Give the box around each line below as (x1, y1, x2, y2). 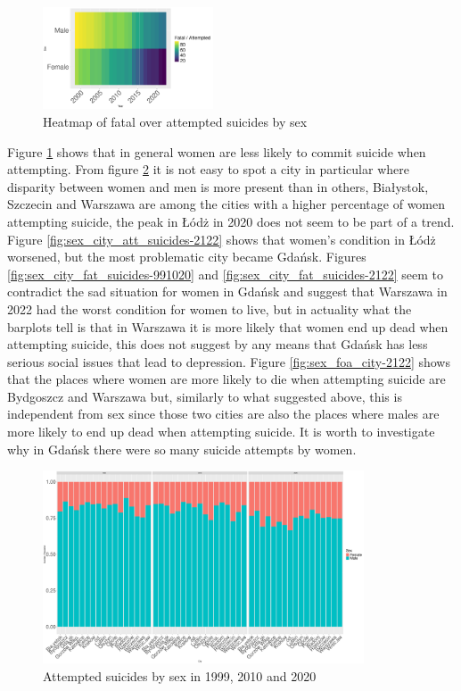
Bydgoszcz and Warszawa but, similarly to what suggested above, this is (7, 387, 402, 405)
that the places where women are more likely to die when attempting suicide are (7, 370, 446, 388)
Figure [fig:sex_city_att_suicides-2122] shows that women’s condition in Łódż (7, 229, 436, 248)
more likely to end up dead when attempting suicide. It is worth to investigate (7, 422, 435, 441)
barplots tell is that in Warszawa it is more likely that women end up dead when (7, 317, 449, 336)
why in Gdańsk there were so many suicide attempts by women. (7, 439, 357, 458)
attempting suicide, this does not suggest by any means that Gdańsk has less (7, 335, 428, 354)
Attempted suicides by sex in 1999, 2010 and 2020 (43, 666, 317, 685)
